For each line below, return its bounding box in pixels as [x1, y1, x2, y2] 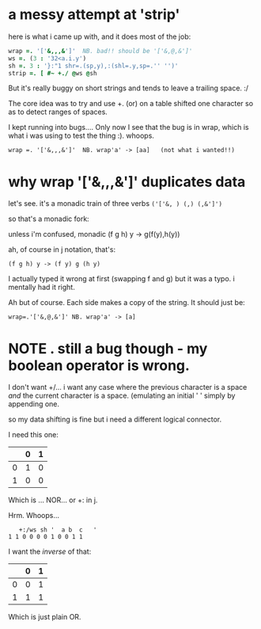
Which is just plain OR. [8, 612, 81, 622]
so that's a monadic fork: [8, 214, 89, 223]
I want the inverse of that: [8, 547, 92, 556]
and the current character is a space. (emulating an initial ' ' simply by [8, 391, 236, 401]
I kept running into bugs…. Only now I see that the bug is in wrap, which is [8, 123, 249, 132]
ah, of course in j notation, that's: [8, 245, 116, 254]
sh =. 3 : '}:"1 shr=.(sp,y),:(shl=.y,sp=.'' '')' [8, 62, 179, 70]
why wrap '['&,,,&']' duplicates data [8, 173, 246, 191]
